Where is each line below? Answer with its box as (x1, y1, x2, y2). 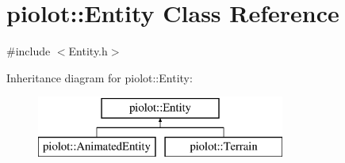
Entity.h (68, 43, 108, 59)
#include (6, 43, 51, 59)
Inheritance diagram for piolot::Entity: (6, 69, 193, 85)
